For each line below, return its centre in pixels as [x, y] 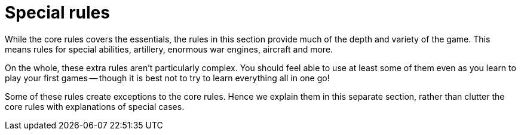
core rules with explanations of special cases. [95, 106]
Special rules [57, 13]
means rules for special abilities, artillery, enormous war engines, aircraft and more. [169, 49]
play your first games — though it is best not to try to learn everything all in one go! [167, 78]
